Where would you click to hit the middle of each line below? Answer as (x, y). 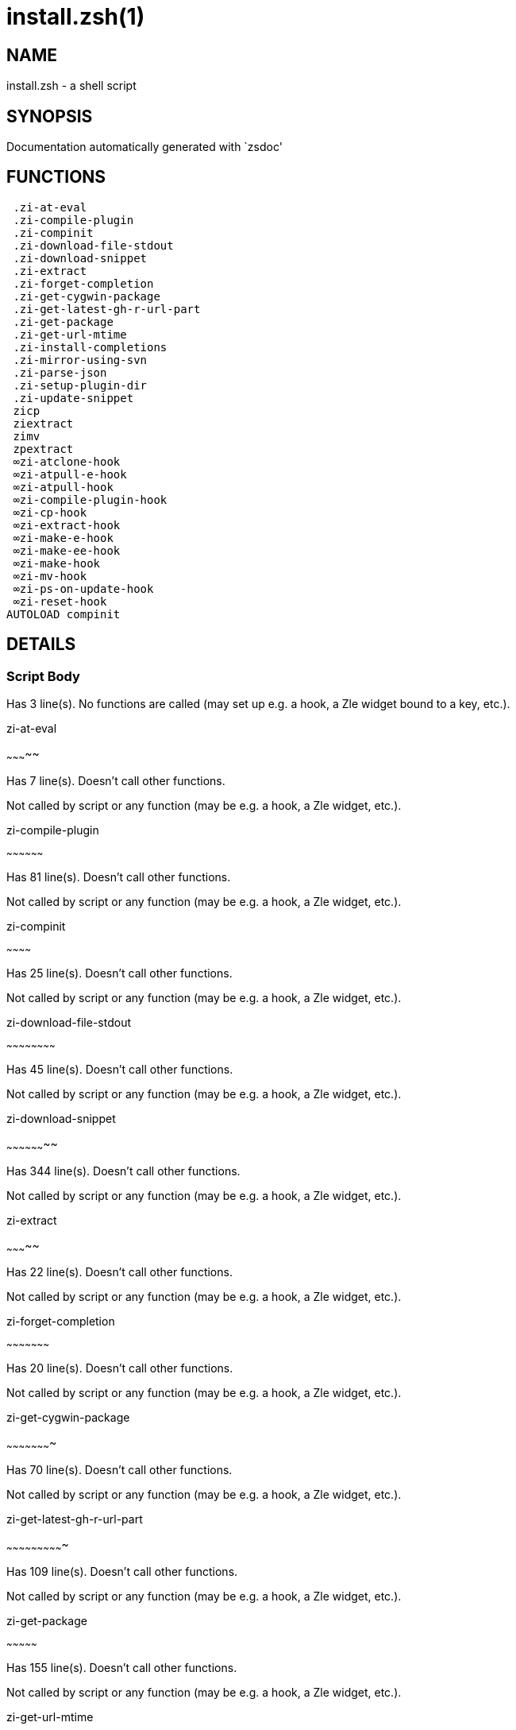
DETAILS (41, 644)
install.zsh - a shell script (71, 86)
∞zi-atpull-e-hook (70, 474)
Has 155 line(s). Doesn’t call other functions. (122, 1668)
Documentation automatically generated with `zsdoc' (144, 147)
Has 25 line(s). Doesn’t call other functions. (119, 973)
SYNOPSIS (50, 116)
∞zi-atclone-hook (67, 461)
